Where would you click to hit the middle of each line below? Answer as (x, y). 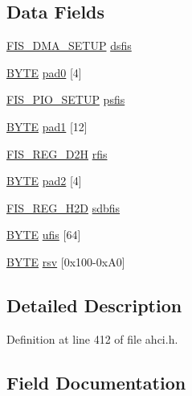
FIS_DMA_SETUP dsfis (69, 45)
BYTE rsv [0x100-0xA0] (66, 261)
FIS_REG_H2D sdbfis (63, 207)
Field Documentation (96, 382)
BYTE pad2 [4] (44, 181)
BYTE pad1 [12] (47, 126)
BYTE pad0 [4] (44, 72)
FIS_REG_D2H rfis (57, 153)
